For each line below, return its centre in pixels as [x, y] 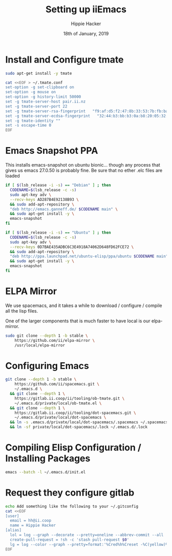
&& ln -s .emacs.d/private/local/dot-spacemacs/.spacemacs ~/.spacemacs [89, 422]
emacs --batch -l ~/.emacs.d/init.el [46, 472]
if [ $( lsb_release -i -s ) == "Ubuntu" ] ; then [58, 233]
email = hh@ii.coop [31, 521]
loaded [13, 176]
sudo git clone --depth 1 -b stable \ [47, 336]
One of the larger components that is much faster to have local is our [78, 321]
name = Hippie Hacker [33, 526]
